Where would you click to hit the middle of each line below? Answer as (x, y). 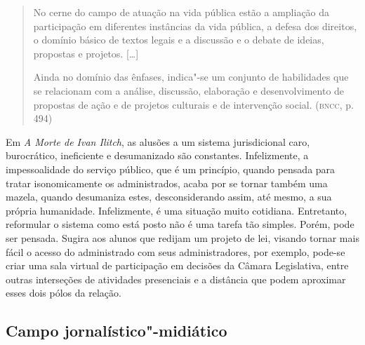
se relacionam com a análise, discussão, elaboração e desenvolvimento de (189, 90)
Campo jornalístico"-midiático (117, 331)
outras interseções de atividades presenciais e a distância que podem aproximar (176, 279)
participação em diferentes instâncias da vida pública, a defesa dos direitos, (195, 26)
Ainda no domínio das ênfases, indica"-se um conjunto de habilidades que (191, 77)
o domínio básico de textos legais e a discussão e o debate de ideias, (179, 40)
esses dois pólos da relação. (64, 293)
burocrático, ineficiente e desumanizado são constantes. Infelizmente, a (157, 155)
